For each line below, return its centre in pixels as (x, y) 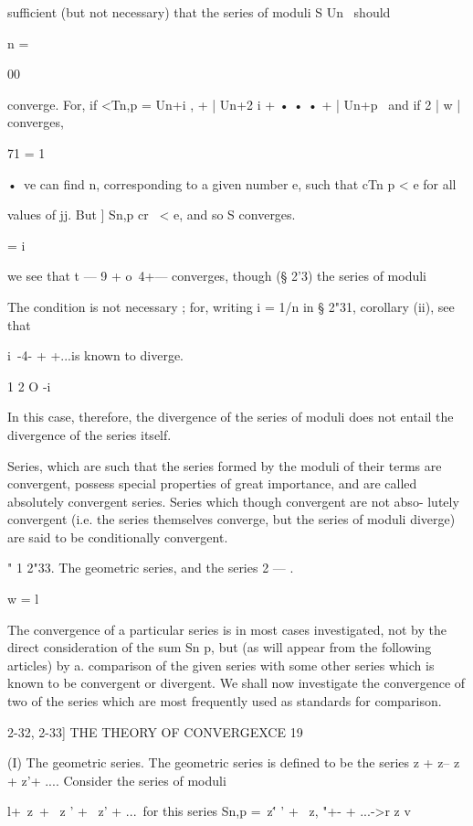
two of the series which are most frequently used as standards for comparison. (225, 701)
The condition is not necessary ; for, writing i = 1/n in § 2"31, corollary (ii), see (231, 306)
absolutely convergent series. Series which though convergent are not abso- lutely (233, 501)
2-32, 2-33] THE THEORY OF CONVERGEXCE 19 (155, 731)
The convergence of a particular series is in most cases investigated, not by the (227, 629)
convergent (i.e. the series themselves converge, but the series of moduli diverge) (231, 519)
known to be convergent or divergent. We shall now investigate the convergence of (236, 683)
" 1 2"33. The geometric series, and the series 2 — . (151, 568)
